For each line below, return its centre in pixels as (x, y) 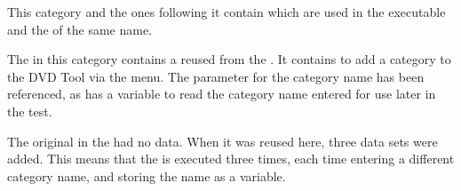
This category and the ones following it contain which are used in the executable (227, 12)
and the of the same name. (80, 29)
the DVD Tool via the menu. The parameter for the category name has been (216, 76)
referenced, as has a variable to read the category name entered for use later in (222, 94)
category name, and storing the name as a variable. (147, 175)
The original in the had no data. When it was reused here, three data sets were (223, 141)
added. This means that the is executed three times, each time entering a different (231, 159)
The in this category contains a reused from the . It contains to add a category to (229, 59)
